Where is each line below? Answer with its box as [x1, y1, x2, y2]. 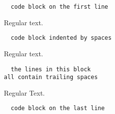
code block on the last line [11, 105, 105, 112]
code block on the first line [11, 3, 108, 10]
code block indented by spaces [11, 34, 112, 42]
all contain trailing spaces [4, 74, 98, 81]
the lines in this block [11, 65, 91, 73]
